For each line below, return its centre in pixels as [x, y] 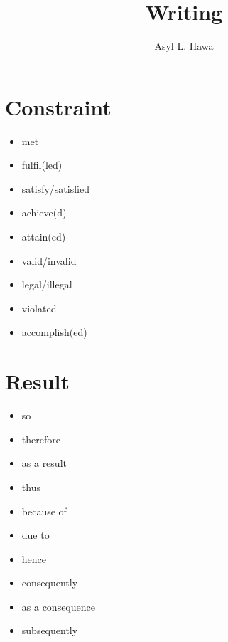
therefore [41, 439]
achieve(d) [44, 212]
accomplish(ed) [54, 332]
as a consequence [58, 606]
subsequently [50, 630]
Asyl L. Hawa [184, 46]
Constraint [58, 106]
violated [39, 308]
